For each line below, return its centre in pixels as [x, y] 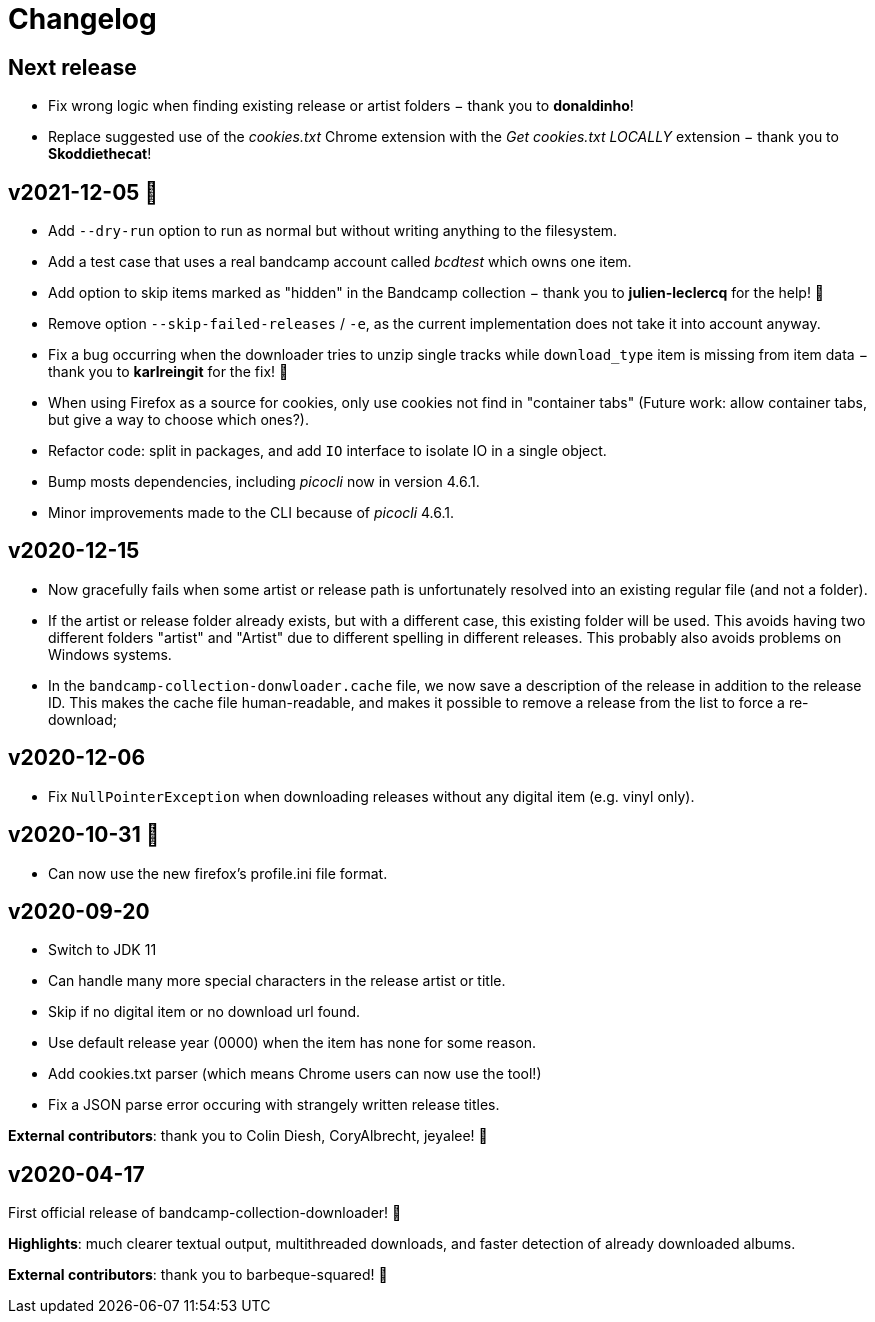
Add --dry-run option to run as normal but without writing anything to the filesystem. [333, 231]
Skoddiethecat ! [100, 154]
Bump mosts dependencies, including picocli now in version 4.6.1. [264, 482]
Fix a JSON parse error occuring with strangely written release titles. [274, 1105]
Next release [72, 67]
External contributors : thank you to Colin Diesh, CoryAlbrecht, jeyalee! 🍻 [248, 1136]
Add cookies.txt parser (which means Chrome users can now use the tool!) [295, 1074]
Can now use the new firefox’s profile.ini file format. [218, 873]
